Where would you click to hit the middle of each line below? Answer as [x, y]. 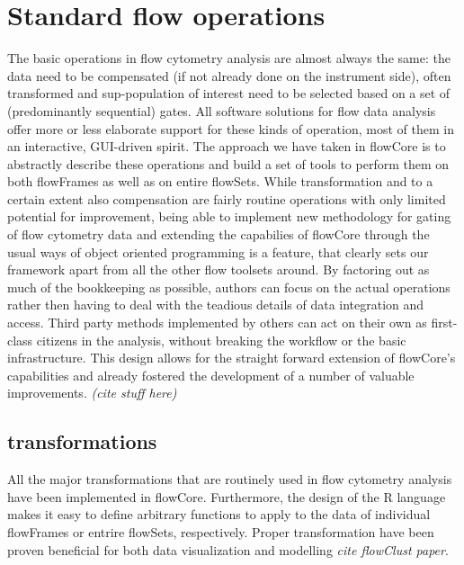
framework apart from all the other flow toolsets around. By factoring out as [219, 269]
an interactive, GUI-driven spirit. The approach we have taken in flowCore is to [227, 146]
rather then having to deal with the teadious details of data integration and [216, 305]
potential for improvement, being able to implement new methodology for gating [229, 216]
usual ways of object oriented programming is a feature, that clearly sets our [218, 251]
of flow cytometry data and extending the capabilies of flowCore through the [219, 234]
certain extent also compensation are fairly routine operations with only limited [227, 198]
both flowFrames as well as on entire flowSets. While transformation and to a [220, 181]
